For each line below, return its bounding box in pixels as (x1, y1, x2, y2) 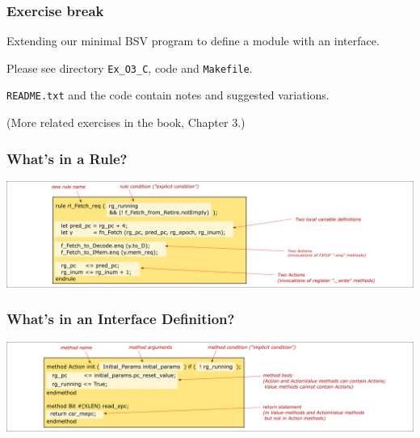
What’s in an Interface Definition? (6, 309, 235, 329)
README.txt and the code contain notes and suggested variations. (6, 86, 330, 103)
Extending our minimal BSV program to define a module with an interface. (6, 32, 380, 49)
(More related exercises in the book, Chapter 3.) (6, 114, 246, 131)
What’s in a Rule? (6, 148, 128, 168)
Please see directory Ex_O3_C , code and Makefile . (6, 59, 253, 76)
